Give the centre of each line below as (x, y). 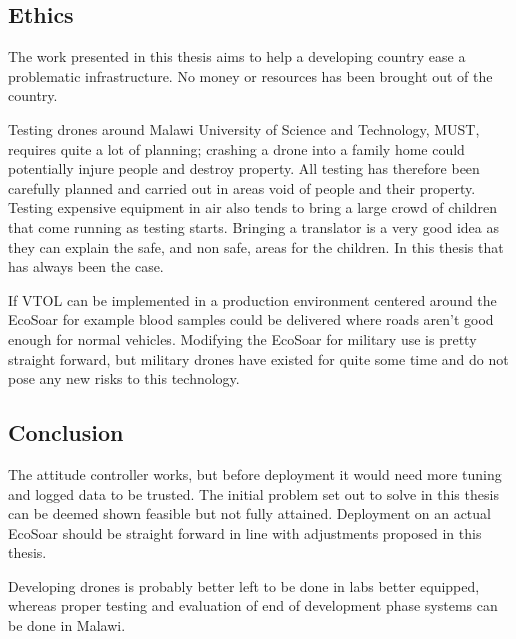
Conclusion (66, 432)
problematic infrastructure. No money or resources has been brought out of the (250, 75)
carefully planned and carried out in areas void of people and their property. (242, 187)
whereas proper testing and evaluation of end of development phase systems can (253, 605)
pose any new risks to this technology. (124, 378)
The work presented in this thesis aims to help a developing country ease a (237, 56)
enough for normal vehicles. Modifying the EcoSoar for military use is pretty (242, 338)
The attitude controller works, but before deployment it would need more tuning (255, 473)
